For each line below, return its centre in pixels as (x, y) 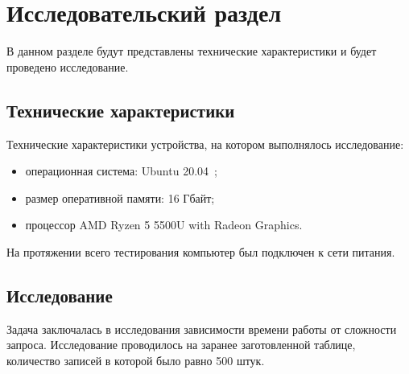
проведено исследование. (68, 66)
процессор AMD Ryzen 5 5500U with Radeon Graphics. (164, 225)
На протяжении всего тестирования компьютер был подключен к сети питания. (201, 251)
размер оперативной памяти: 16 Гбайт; (120, 197)
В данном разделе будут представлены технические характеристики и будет (192, 51)
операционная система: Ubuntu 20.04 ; (121, 171)
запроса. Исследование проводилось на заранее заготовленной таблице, (181, 345)
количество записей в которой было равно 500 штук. (136, 360)
